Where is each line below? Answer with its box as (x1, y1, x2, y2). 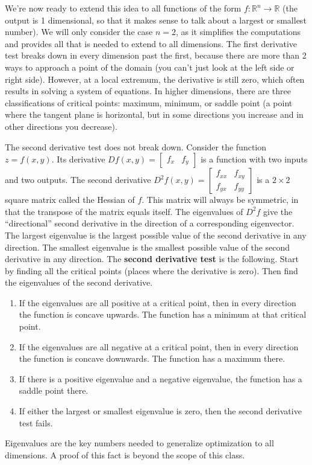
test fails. (19, 416, 53, 429)
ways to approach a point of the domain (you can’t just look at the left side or (5, 60, 295, 73)
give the (263, 205, 293, 217)
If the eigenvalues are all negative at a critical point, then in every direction (19, 340, 299, 353)
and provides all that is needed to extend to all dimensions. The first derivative (5, 37, 298, 50)
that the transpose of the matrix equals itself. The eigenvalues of (5, 205, 243, 217)
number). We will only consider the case (5, 25, 153, 38)
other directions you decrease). (5, 120, 117, 132)
